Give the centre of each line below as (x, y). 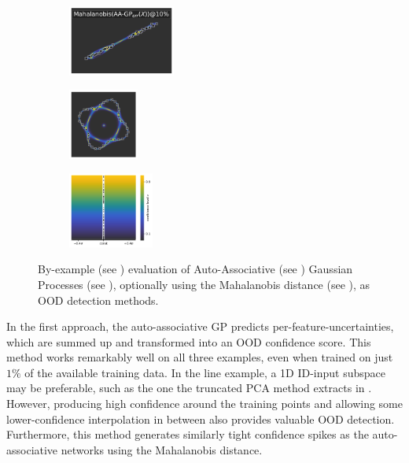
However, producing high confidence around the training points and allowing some (204, 404)
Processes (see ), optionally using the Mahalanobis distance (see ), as (204, 284)
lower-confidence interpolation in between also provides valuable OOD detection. (201, 419)
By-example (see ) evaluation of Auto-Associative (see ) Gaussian (195, 269)
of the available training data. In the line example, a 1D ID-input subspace (205, 372)
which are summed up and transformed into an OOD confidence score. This (189, 341)
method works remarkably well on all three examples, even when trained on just (200, 357)
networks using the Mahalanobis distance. (162, 449)
